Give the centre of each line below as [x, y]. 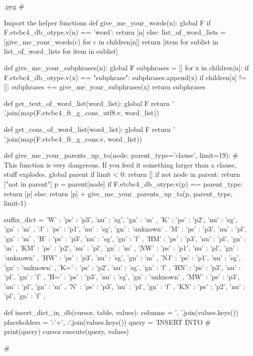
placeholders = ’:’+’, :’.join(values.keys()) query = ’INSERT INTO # [107, 322]
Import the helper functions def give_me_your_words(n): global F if [107, 22]
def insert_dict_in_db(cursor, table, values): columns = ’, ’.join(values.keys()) [121, 312]
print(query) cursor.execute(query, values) [67, 331]
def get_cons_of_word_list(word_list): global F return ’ [89, 129]
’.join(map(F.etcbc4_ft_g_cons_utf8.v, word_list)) [82, 113]
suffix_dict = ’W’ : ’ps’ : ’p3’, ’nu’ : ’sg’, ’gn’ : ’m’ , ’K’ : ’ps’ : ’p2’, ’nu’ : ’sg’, [121, 219]
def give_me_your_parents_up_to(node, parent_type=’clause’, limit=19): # [121, 155]
